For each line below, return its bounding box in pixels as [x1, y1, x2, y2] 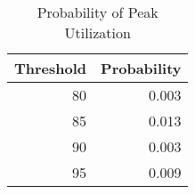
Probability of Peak [37, 2, 158, 22]
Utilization [64, 22, 131, 43]
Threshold [14, 58, 87, 78]
